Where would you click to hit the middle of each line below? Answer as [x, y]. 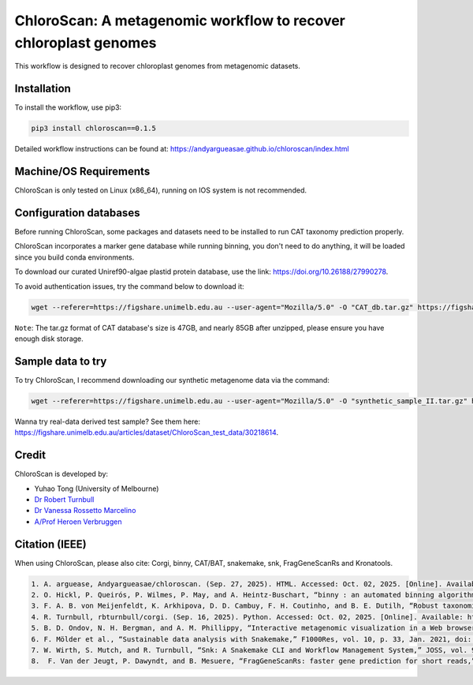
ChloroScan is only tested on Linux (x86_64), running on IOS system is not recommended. [161, 190]
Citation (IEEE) [50, 544]
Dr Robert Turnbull [64, 499]
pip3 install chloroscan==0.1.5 [94, 129]
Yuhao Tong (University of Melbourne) [97, 488]
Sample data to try [61, 361]
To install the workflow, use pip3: [68, 107]
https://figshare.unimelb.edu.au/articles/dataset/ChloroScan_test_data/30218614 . [147, 432]
